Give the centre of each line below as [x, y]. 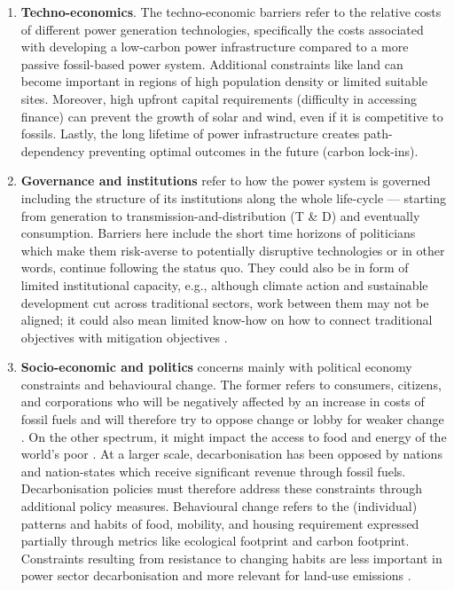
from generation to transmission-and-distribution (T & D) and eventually [220, 215]
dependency [53, 150]
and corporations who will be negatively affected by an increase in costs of [223, 401]
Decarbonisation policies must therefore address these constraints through [221, 488]
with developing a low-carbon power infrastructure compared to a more [215, 47]
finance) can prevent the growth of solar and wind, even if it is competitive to [232, 116]
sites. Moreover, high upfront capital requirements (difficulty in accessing [219, 98]
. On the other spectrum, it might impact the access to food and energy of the [234, 436]
